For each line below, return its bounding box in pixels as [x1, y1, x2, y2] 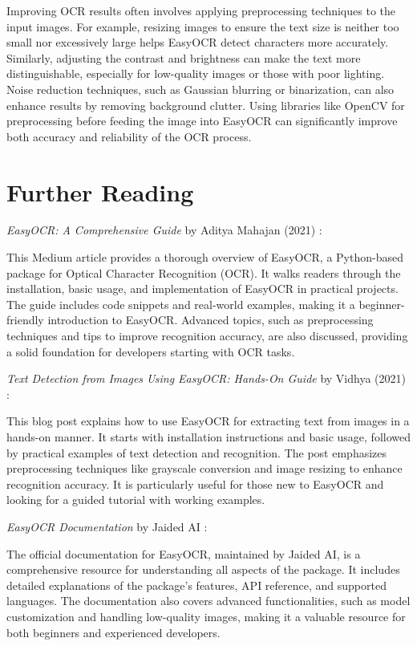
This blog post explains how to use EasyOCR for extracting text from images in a [6, 412, 410, 429]
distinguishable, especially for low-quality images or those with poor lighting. [6, 65, 385, 82]
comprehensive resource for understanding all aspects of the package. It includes [6, 561, 400, 578]
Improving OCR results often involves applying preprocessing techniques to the [6, 2, 395, 18]
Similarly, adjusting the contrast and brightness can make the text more [6, 49, 361, 66]
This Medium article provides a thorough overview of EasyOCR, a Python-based [6, 249, 403, 266]
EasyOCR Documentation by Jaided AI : [6, 518, 208, 534]
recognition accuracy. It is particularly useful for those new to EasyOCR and [6, 475, 384, 492]
